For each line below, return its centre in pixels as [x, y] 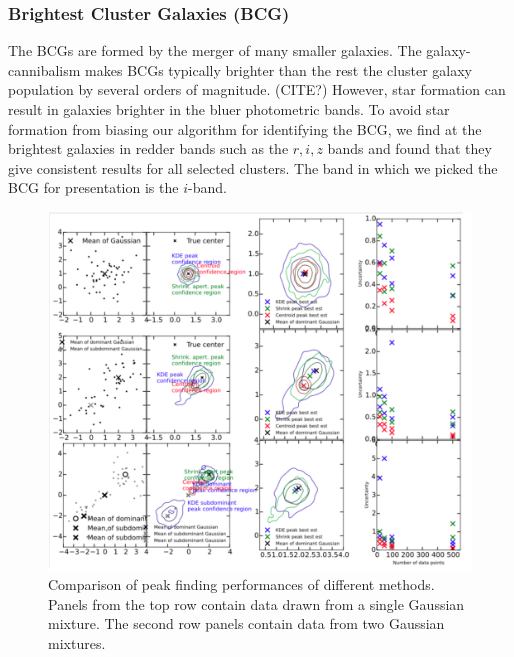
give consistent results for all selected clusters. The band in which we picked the [253, 167]
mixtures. [77, 642]
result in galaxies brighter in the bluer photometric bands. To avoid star [229, 109]
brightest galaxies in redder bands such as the [148, 148]
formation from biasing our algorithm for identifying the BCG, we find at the [245, 128]
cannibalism [44, 69]
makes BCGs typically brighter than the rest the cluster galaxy [278, 69]
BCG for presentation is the [93, 187]
